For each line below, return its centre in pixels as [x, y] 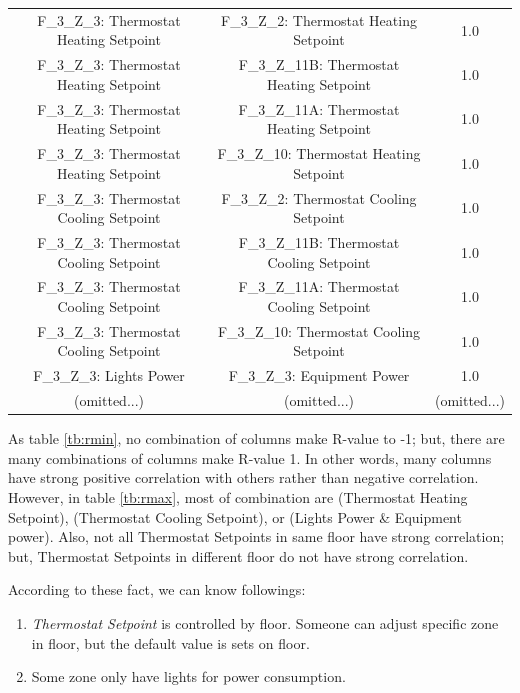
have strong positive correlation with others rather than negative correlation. [243, 477]
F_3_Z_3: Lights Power [109, 375]
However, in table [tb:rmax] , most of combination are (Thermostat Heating [238, 496]
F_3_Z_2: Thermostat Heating [319, 19]
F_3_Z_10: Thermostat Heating [319, 153]
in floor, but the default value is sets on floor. [170, 642]
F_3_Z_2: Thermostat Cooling [319, 197]
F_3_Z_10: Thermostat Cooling [319, 330]
